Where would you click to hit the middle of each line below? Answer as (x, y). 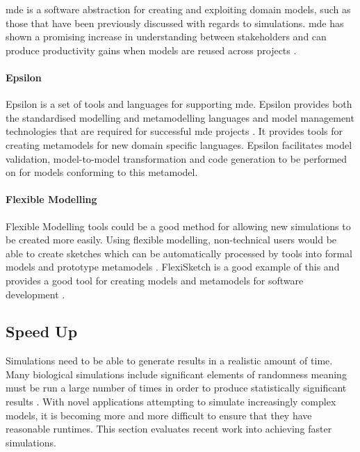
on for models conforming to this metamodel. (102, 172)
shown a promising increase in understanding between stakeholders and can (166, 37)
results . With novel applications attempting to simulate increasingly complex (171, 402)
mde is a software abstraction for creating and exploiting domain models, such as (178, 9)
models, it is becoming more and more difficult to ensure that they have (159, 415)
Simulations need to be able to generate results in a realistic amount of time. (169, 361)
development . (35, 294)
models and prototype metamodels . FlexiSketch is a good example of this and (173, 267)
